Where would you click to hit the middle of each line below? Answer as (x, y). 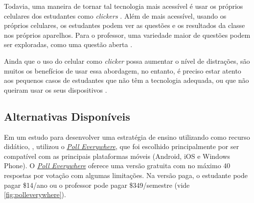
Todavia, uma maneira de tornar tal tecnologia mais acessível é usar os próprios (124, 6)
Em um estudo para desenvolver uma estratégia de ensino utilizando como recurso (127, 137)
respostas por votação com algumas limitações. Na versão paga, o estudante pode (126, 175)
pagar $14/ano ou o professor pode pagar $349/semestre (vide (97, 185)
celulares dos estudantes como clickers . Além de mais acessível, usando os (115, 15)
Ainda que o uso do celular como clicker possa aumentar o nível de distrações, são (127, 61)
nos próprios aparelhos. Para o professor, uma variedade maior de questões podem (127, 35)
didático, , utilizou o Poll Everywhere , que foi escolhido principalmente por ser (122, 146)
